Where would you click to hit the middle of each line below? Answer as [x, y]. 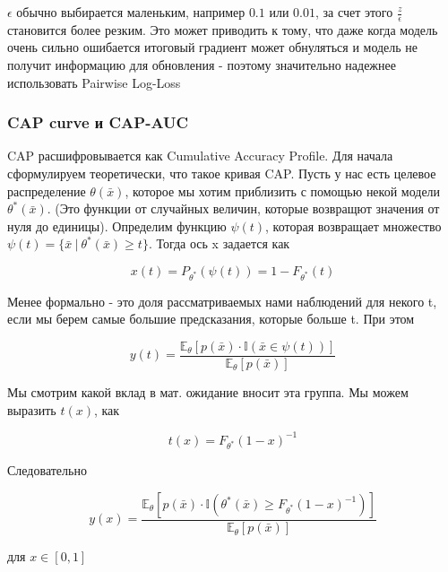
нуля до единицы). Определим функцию [117, 225]
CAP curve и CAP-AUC [98, 122]
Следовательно [47, 470]
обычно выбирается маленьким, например [131, 12]
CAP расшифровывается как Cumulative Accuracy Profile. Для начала [200, 156]
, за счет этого [354, 12]
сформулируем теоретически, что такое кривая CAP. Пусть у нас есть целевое [222, 173]
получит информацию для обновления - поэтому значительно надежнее [202, 65]
